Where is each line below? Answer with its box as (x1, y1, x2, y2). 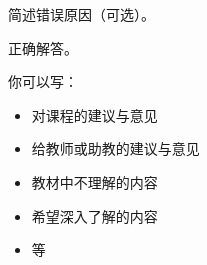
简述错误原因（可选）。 (8, 4, 155, 24)
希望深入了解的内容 (31, 205, 158, 226)
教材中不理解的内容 (31, 171, 158, 192)
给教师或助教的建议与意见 (31, 138, 200, 159)
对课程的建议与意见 (31, 104, 158, 125)
